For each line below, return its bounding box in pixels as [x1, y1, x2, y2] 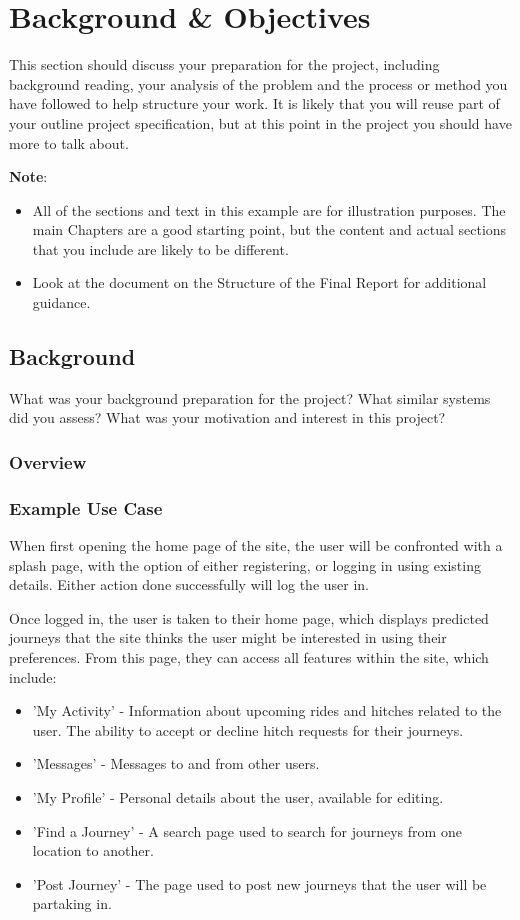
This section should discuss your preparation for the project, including [9, 54, 440, 75]
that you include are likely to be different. [32, 238, 289, 259]
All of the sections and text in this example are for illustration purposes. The [32, 199, 506, 220]
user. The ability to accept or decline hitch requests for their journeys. [32, 719, 464, 740]
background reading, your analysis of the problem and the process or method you [9, 73, 508, 94]
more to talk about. [9, 132, 129, 153]
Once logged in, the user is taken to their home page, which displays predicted [9, 607, 489, 628]
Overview [9, 449, 87, 474]
